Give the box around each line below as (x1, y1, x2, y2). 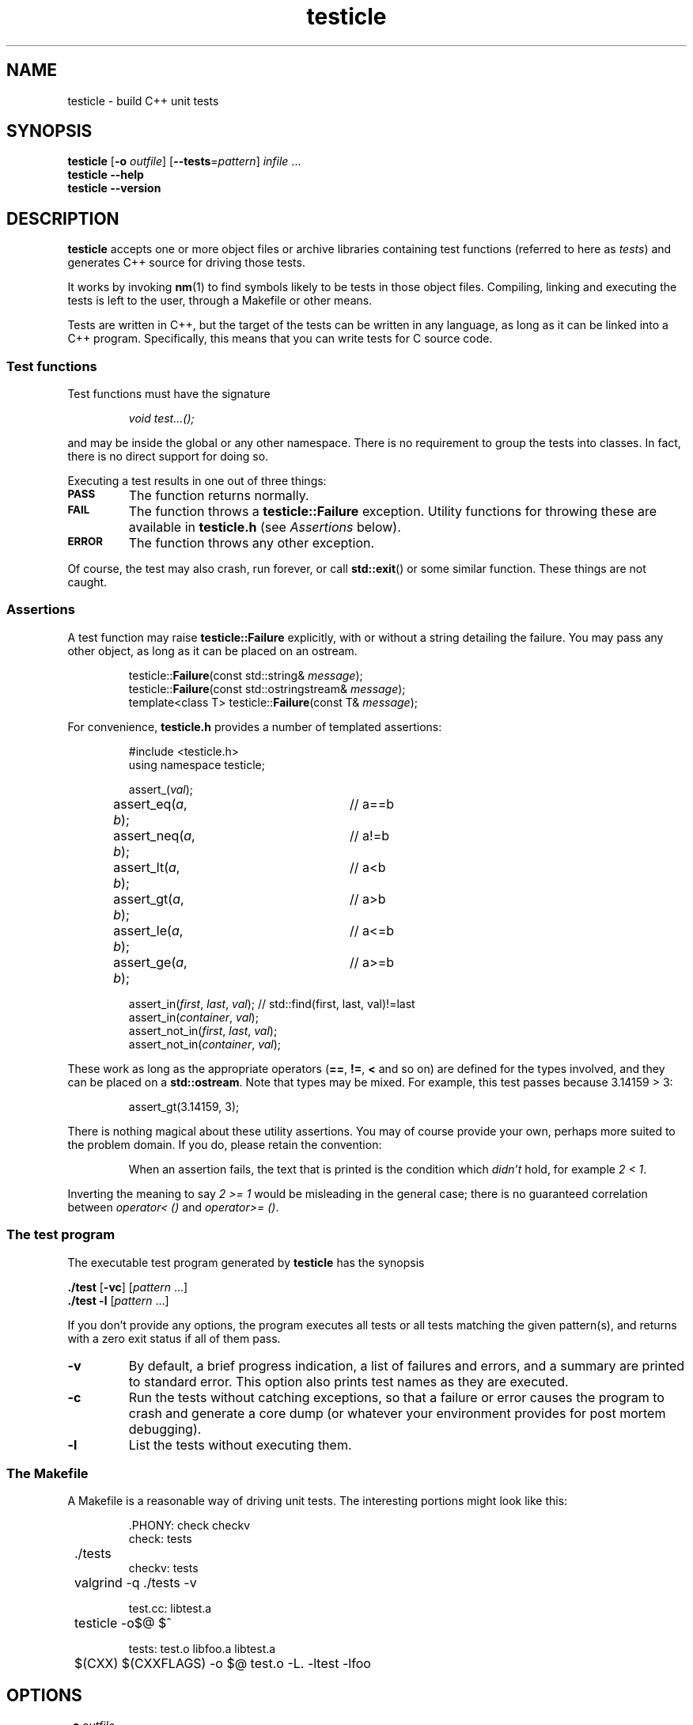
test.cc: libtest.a (128, 1602, 212, 1616)
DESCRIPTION (6, 208, 119, 229)
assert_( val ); (128, 782, 194, 796)
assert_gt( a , (113, 890, 184, 907)
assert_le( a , (113, 922, 184, 938)
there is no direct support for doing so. (67, 449, 269, 464)
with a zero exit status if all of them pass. (67, 1331, 281, 1345)
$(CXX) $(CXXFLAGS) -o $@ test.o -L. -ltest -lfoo (74, 1655, 371, 1672)
